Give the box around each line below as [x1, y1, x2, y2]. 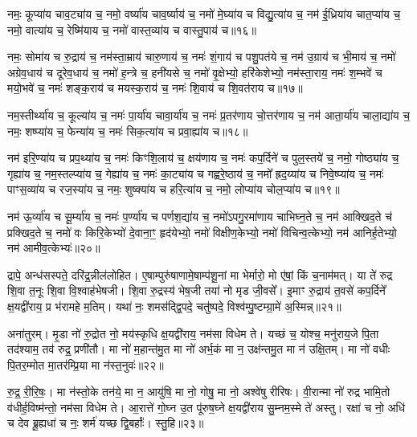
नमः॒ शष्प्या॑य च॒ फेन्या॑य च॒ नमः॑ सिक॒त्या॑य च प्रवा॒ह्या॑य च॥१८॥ [7, 122, 248, 139]
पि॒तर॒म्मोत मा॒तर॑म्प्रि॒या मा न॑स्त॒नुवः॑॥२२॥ [7, 356, 164, 373]
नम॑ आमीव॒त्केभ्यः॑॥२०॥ [7, 239, 100, 256]
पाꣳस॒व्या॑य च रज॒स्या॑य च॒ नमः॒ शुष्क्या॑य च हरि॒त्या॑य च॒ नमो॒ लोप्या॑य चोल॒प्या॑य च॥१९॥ [7, 181, 340, 198]
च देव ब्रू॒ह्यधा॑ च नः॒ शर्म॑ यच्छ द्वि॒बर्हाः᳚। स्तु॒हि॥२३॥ [7, 415, 204, 431]
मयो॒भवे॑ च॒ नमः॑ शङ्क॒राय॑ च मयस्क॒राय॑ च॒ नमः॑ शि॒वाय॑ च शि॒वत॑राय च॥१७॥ [7, 80, 303, 96]
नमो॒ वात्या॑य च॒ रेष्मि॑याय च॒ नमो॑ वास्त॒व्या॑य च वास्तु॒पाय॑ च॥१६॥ [7, 21, 257, 38]
